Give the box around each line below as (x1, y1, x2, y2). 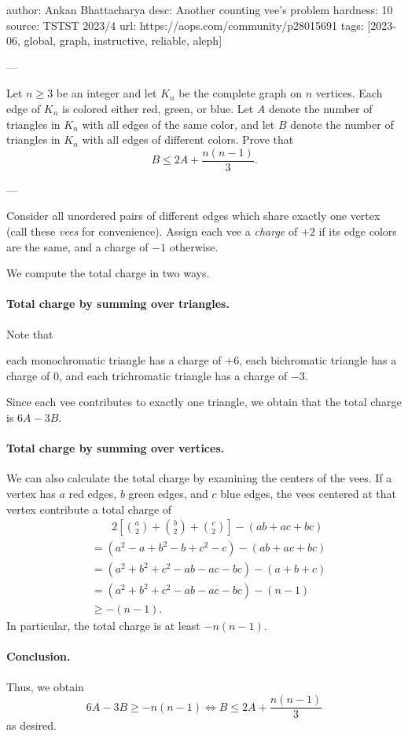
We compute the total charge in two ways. (6, 265, 210, 281)
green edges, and (128, 485, 208, 501)
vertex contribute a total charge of (6, 500, 172, 517)
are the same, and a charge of (6, 238, 149, 254)
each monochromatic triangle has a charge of (6, 352, 222, 368)
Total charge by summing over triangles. (6, 295, 230, 312)
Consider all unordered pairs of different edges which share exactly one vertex (6, 207, 380, 224)
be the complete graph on (178, 85, 303, 101)
